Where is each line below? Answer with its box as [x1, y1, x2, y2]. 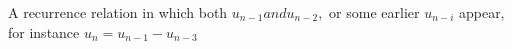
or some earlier [329, 2, 420, 22]
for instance [8, 21, 80, 42]
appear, [458, 2, 505, 22]
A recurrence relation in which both [8, 2, 228, 22]
